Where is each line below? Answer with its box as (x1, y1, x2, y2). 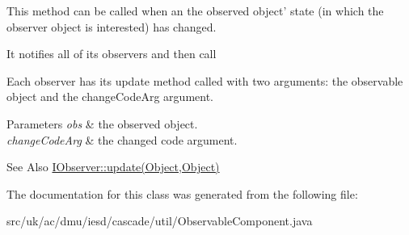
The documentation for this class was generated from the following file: (6, 185, 358, 202)
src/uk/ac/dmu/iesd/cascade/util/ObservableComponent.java (6, 212, 313, 229)
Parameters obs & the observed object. (6, 115, 198, 132)
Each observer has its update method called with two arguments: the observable (6, 72, 403, 89)
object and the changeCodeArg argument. (6, 88, 213, 105)
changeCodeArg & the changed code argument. (6, 131, 238, 148)
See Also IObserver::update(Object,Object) (6, 158, 220, 175)
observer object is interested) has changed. (6, 18, 217, 35)
